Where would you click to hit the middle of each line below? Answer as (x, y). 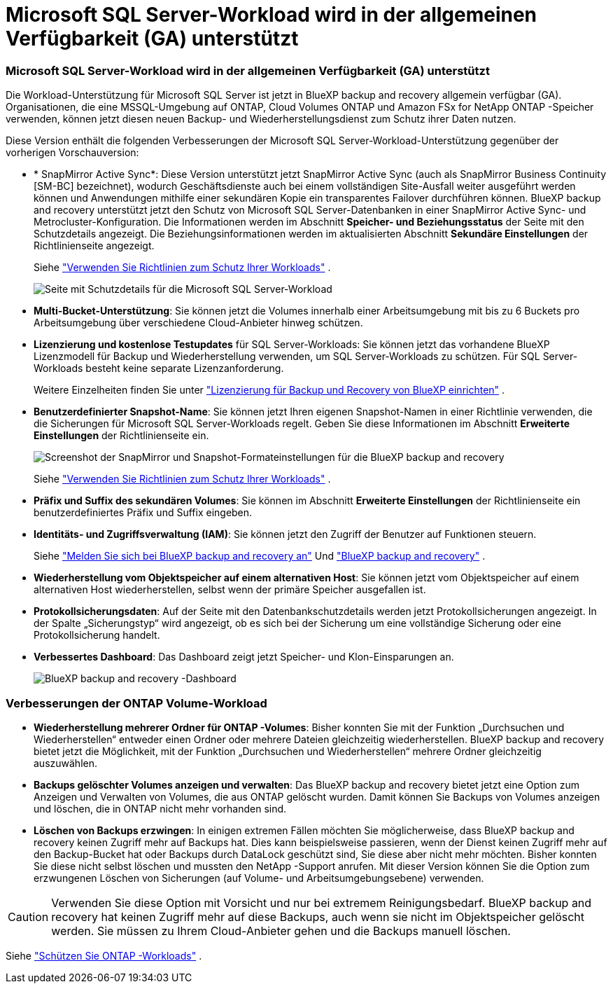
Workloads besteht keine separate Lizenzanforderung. (159, 368)
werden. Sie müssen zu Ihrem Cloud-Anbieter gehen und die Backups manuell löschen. (281, 931)
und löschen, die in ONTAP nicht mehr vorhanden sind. (160, 808)
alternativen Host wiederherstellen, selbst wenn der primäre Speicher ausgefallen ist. (230, 590)
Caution (28, 917)
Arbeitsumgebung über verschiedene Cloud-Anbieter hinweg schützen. (198, 323)
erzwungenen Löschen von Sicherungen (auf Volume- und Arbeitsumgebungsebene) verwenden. (259, 878)
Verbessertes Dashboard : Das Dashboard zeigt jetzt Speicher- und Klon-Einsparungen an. (244, 657)
